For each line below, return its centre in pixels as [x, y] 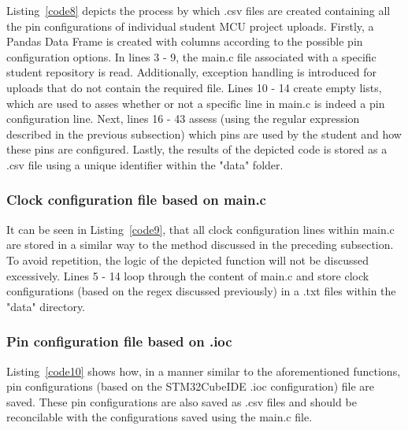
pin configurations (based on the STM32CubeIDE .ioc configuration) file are [190, 386]
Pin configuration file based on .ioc [119, 341]
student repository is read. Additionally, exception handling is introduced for [191, 72]
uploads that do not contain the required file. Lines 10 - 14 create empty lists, [194, 87]
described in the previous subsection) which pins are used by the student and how [204, 133]
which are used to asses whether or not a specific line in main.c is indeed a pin [196, 103]
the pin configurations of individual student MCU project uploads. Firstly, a [190, 26]
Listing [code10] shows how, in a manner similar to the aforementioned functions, [204, 371]
